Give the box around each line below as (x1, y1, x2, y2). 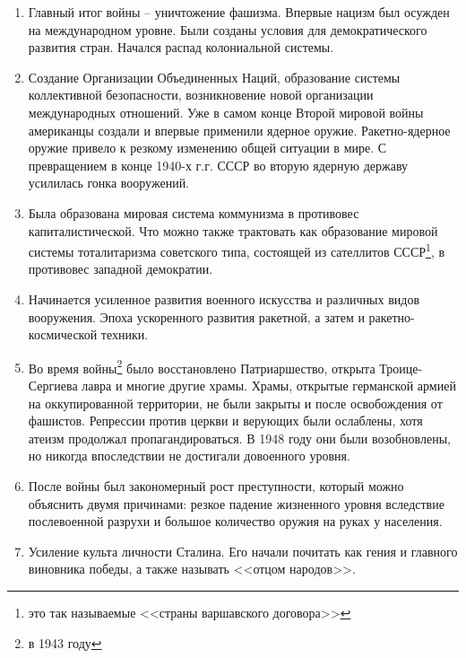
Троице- (379, 358, 423, 377)
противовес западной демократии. (28, 259, 213, 278)
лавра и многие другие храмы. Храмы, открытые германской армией (82, 376, 456, 394)
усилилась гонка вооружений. (28, 173, 190, 192)
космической (28, 325, 98, 344)
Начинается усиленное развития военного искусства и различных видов (28, 289, 420, 308)
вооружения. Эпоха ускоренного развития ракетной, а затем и (28, 307, 365, 326)
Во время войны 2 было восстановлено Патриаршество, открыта (28, 355, 375, 377)
